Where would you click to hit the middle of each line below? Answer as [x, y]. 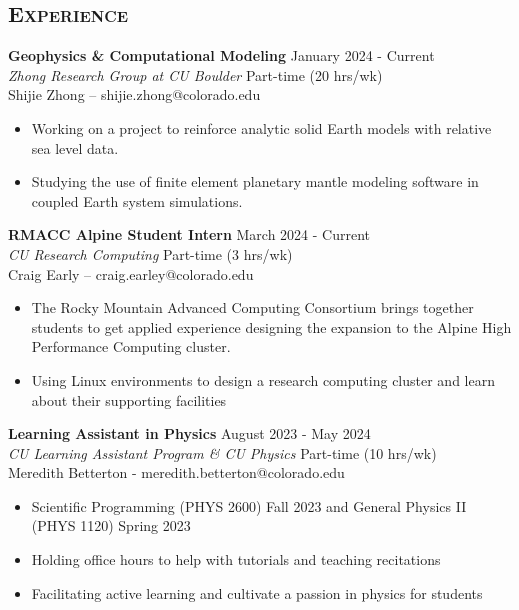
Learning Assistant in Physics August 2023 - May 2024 [189, 433]
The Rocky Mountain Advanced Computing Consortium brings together [252, 307]
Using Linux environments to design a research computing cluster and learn [263, 379]
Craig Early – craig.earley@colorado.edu [131, 273]
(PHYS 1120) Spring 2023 [111, 525]
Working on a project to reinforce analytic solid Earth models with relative [261, 127]
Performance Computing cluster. [131, 346]
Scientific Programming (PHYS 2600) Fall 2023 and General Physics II [249, 505]
